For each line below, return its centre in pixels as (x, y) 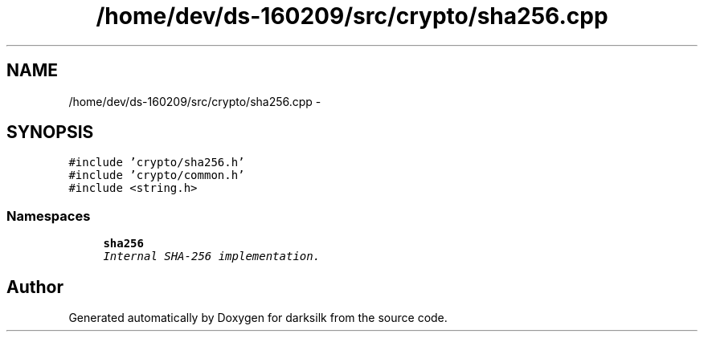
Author (35, 287)
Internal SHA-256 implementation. (212, 257)
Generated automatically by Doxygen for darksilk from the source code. (258, 318)
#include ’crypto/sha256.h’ (157, 163)
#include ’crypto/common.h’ (157, 175)
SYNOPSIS (50, 132)
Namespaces (49, 216)
